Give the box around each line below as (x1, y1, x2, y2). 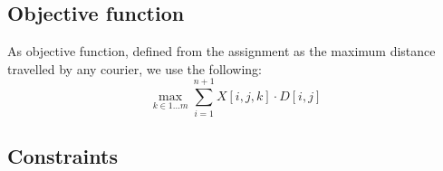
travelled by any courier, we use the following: (7, 59, 262, 78)
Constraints (7, 141, 118, 169)
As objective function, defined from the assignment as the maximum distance (7, 42, 436, 61)
